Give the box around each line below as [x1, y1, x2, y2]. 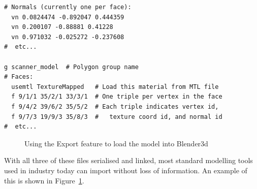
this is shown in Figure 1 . [4, 175, 84, 185]
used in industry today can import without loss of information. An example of [4, 165, 247, 175]
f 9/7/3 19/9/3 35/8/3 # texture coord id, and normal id [11, 113, 222, 120]
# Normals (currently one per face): [4, 4, 132, 11]
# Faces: [4, 73, 34, 81]
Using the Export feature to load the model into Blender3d [24, 138, 208, 148]
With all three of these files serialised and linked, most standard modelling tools [4, 155, 253, 166]
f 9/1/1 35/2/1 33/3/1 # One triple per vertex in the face [11, 93, 222, 101]
